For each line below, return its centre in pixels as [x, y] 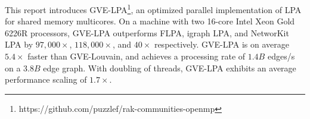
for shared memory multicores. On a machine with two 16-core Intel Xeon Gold [150, 21]
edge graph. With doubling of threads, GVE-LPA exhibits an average [170, 68]
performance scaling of [46, 79]
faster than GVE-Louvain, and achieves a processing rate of [137, 56]
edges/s [281, 56]
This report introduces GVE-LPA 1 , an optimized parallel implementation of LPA [153, 9]
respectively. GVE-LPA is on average [221, 44]
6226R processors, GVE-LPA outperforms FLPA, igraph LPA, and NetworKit [147, 32]
